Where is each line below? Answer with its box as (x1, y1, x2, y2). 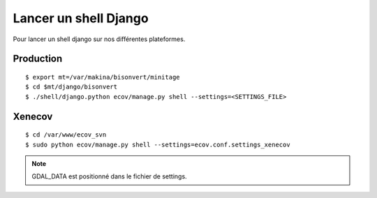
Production (13, 53, 63, 65)
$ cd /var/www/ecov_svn (25, 131, 107, 139)
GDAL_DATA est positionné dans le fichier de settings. (31, 172, 188, 181)
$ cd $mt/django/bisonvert (25, 83, 118, 91)
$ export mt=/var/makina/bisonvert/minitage (25, 73, 181, 81)
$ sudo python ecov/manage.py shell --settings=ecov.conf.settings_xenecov (25, 140, 290, 148)
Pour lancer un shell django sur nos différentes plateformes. (13, 35, 186, 43)
